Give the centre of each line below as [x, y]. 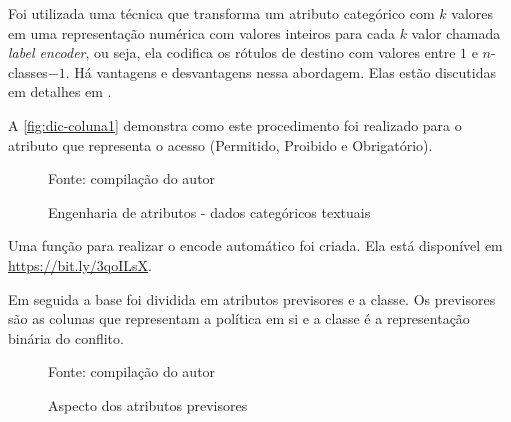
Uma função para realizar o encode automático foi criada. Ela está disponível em [255, 245]
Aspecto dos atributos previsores [148, 404]
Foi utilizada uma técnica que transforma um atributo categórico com [221, 13]
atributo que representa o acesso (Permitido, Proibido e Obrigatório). [220, 144]
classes [28, 71]
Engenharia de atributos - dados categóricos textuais [209, 211]
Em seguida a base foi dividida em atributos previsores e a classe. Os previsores [252, 298]
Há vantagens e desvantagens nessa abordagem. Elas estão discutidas [285, 71]
